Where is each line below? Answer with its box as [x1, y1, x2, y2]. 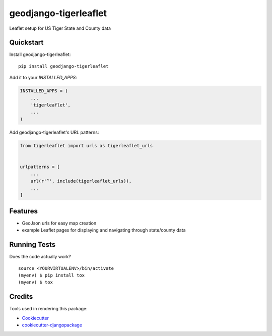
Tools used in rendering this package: [9, 306, 88, 312]
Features [9, 207, 38, 215]
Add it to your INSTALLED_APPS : [9, 75, 78, 81]
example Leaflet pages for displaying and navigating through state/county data [22, 227, 186, 233]
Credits [9, 293, 33, 301]
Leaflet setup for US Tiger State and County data [9, 25, 111, 31]
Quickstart [9, 38, 44, 47]
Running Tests [9, 240, 55, 249]
